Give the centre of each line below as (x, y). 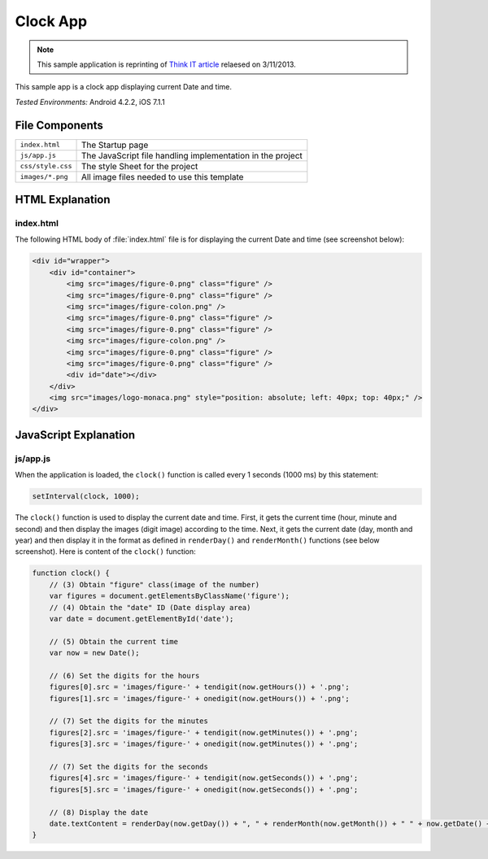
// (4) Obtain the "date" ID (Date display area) (150, 607)
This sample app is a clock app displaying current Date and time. (123, 87)
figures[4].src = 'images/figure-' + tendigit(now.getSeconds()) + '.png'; (204, 778)
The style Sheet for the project (139, 166)
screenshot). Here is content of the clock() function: (106, 552)
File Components (59, 125)
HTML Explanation (63, 200)
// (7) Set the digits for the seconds (129, 766)
